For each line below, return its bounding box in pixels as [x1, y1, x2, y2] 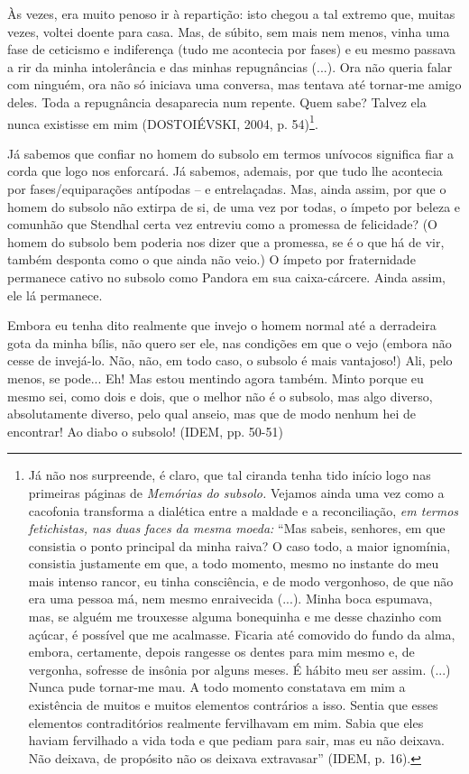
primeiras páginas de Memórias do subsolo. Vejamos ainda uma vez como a [28, 483, 445, 502]
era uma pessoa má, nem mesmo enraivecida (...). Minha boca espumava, [28, 589, 433, 608]
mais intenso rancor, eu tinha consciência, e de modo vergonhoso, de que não [28, 571, 454, 590]
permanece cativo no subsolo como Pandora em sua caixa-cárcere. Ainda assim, [7, 267, 446, 286]
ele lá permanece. [7, 285, 103, 304]
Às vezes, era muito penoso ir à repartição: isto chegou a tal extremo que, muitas [7, 5, 455, 23]
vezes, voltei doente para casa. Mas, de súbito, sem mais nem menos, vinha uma [7, 22, 450, 41]
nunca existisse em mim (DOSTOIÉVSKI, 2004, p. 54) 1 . [7, 111, 318, 133]
